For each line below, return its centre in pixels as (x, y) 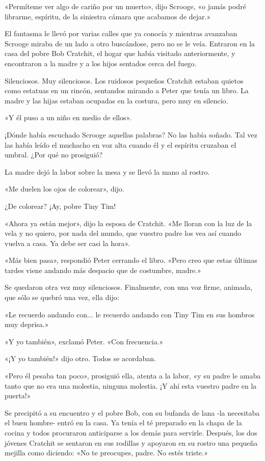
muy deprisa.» (27, 324)
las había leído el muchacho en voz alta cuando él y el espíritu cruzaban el (121, 144)
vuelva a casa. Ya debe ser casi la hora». (68, 243)
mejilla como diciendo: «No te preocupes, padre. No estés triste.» (107, 453)
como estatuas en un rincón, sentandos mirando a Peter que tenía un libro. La (127, 90)
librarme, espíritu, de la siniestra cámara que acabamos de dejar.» (108, 16)
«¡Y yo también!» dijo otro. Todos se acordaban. (80, 358)
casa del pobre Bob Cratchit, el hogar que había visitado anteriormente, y (120, 53)
